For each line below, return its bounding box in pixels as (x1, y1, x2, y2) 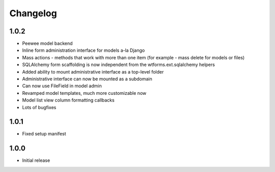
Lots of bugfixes (22, 104, 57, 110)
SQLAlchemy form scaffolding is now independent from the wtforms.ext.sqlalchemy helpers (22, 61, 215, 68)
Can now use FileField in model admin (22, 83, 102, 89)
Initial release (22, 157, 50, 163)
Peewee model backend (22, 41, 73, 47)
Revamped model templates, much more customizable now (22, 90, 147, 96)
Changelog (9, 8, 57, 19)
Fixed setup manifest (22, 131, 66, 137)
